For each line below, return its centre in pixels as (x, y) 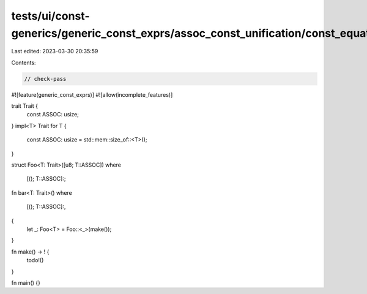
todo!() (35, 260)
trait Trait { (24, 106)
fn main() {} (26, 282)
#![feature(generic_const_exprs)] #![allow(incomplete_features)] (92, 94)
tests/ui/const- (50, 16)
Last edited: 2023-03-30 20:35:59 (55, 51)
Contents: (24, 62)
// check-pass (45, 79)
